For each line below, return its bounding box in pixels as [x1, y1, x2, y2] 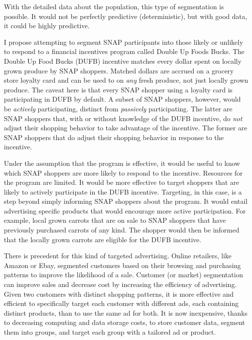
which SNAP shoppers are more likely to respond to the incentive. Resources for [4, 167, 243, 178]
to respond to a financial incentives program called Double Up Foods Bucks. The [4, 46, 245, 56]
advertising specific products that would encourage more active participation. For [4, 205, 246, 215]
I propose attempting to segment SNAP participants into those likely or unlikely [4, 36, 243, 47]
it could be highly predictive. [4, 20, 90, 31]
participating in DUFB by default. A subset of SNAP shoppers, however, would [4, 94, 241, 104]
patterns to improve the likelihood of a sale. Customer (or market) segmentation [4, 269, 243, 280]
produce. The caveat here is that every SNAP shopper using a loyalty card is [4, 84, 233, 94]
